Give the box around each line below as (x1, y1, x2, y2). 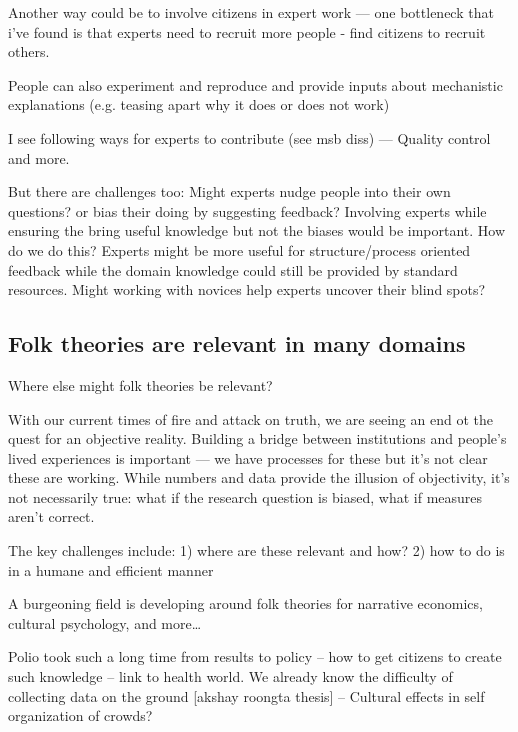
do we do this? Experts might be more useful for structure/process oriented (8, 239, 471, 260)
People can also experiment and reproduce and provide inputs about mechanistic (8, 74, 503, 95)
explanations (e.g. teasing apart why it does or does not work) (8, 94, 390, 115)
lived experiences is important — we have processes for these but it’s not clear (8, 447, 488, 468)
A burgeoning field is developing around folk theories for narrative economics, (8, 593, 483, 614)
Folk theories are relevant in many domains (8, 328, 466, 359)
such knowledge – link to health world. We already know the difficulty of (8, 666, 453, 687)
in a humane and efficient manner (8, 559, 214, 580)
